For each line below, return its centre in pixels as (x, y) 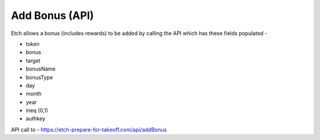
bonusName (41, 69)
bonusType (39, 77)
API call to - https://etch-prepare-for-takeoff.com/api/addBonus (89, 129)
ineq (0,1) (37, 110)
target (33, 61)
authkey (36, 119)
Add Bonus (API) (52, 15)
